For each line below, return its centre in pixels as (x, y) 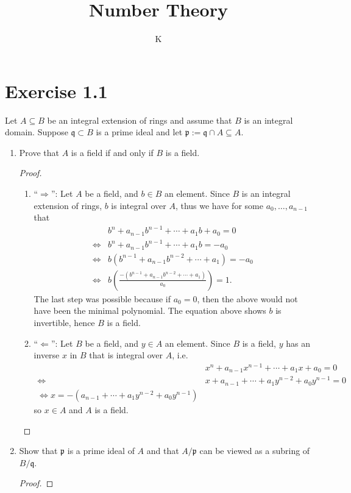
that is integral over (126, 355)
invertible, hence (64, 323)
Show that (38, 451)
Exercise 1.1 (56, 90)
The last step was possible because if (102, 298)
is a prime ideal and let (139, 132)
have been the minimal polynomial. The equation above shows (150, 310)
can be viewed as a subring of (255, 451)
